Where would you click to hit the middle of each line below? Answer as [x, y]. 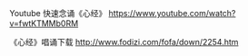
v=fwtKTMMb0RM [44, 23]
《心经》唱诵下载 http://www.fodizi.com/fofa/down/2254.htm [124, 42]
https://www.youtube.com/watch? [172, 13]
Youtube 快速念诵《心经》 [58, 13]
